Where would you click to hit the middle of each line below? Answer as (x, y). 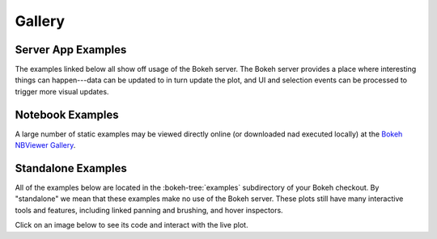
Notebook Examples (67, 114)
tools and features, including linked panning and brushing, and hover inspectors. (149, 210)
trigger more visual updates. (62, 91)
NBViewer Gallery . (45, 145)
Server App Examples (71, 50)
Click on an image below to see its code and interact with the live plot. (132, 225)
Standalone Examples (71, 168)
